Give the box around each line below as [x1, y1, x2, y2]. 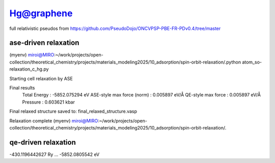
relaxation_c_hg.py [9, 66, 49, 72]
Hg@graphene [9, 8, 73, 19]
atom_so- [242, 59, 262, 65]
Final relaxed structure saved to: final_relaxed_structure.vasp [9, 108, 137, 114]
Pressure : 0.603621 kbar [22, 99, 75, 105]
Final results [9, 85, 35, 91]
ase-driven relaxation [9, 39, 79, 47]
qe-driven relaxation [9, 138, 76, 147]
